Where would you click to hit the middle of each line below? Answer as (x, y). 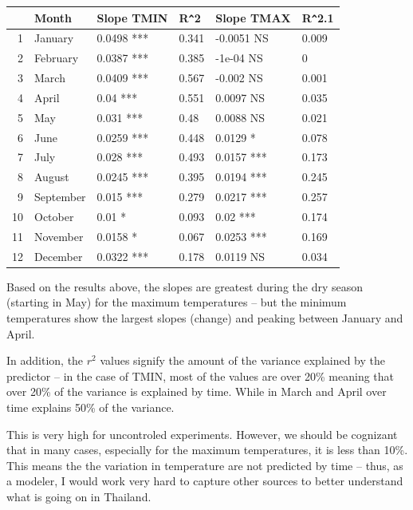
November (59, 236)
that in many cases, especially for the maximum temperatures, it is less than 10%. (207, 450)
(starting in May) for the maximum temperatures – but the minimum (177, 302)
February (57, 58)
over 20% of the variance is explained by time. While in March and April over (197, 391)
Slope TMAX (253, 17)
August (52, 177)
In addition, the (45, 360)
